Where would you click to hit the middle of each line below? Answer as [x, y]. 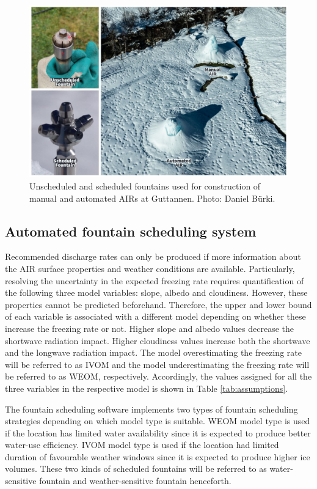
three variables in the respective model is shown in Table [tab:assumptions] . [147, 388]
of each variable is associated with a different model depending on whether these [155, 316]
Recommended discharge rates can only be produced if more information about [153, 256]
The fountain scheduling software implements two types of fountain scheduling [151, 409]
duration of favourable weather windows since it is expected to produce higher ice [158, 456]
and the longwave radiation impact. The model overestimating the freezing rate [153, 352]
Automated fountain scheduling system [131, 231]
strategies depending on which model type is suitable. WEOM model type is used [158, 421]
